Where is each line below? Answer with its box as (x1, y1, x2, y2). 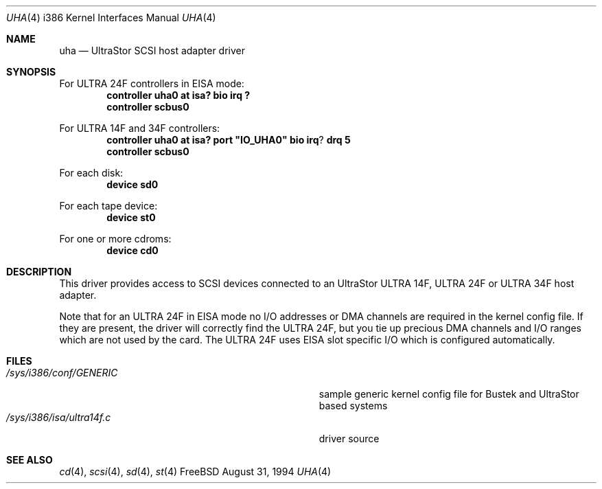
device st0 (106, 212, 156, 223)
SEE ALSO (6, 454, 53, 466)
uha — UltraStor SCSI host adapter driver (59, 45, 245, 56)
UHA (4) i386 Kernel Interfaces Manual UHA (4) (6, 12, 216, 23)
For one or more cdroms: (59, 233, 172, 244)
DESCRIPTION (6, 266, 72, 277)
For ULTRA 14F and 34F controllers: (59, 122, 220, 134)
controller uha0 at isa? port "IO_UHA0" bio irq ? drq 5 (106, 134, 351, 146)
